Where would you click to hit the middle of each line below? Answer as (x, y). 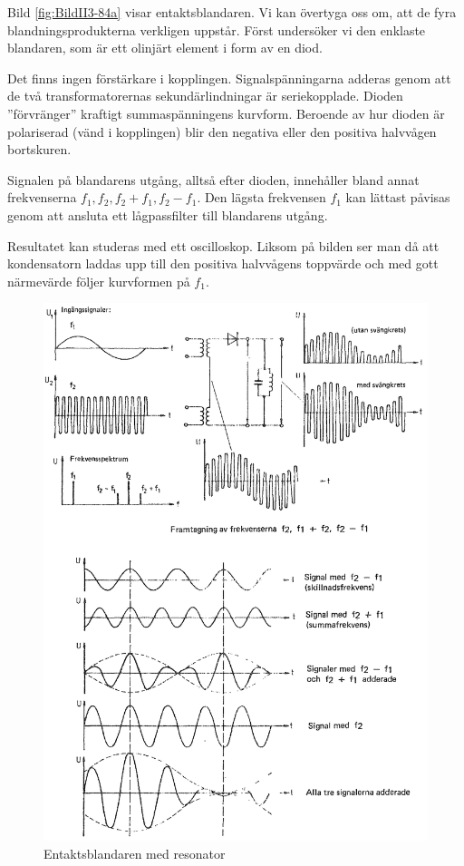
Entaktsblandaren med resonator (135, 854)
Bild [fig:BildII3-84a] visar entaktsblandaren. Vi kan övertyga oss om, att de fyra (232, 12)
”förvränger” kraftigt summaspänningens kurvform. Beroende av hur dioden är (226, 113)
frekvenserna (42, 197)
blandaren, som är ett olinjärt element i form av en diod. (165, 48)
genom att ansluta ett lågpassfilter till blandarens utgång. (168, 214)
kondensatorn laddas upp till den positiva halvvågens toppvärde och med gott (223, 263)
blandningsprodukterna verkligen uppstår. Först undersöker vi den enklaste (217, 29)
